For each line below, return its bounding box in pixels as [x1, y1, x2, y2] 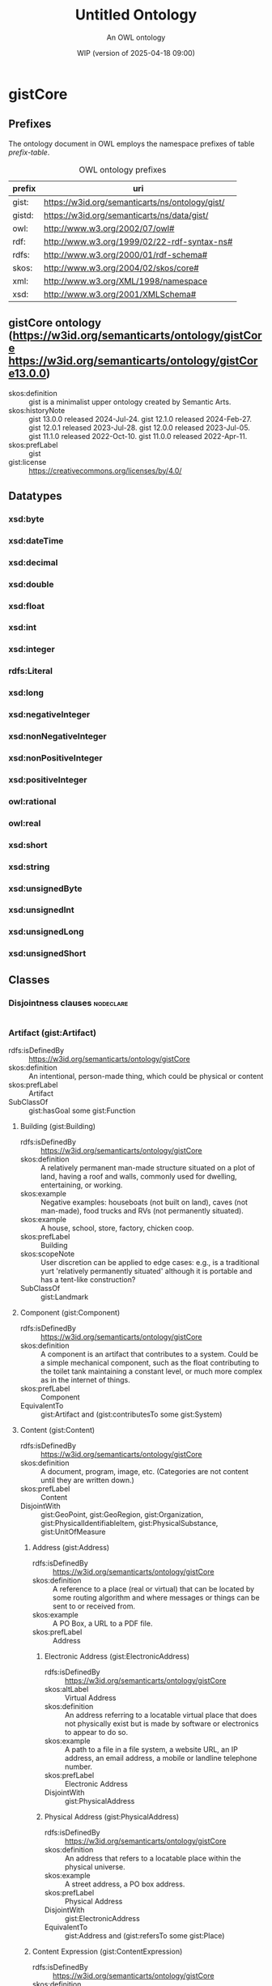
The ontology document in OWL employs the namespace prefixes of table [8, 139, 255, 148]
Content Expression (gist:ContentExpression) [32, 1946, 183, 1957]
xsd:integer [8, 644, 55, 655]
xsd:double [8, 578, 54, 590]
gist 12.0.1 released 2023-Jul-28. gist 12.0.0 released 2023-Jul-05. [28, 423, 251, 433]
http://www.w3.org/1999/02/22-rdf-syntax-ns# [43, 236, 233, 247]
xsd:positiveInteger [8, 774, 87, 785]
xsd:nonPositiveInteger [8, 752, 103, 764]
